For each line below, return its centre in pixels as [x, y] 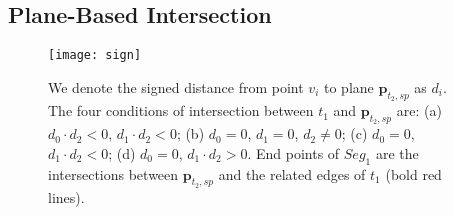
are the [397, 152]
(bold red [413, 173]
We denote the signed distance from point [176, 86]
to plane [348, 86]
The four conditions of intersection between [181, 110]
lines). [66, 196]
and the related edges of [292, 173]
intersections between [113, 173]
